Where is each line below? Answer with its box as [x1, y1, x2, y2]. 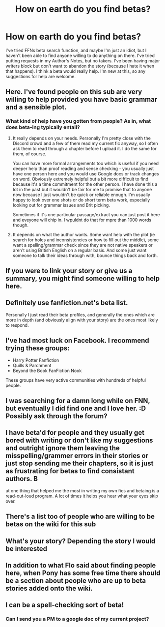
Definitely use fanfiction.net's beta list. [5, 299, 128, 307]
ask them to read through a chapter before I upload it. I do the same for [12, 145, 157, 151]
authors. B [5, 475, 38, 483]
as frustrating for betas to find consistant [5, 467, 135, 475]
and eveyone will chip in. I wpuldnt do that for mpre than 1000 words [12, 217, 152, 223]
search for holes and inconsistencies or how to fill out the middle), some [12, 237, 159, 243]
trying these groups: [5, 344, 70, 352]
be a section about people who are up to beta [5, 576, 146, 585]
